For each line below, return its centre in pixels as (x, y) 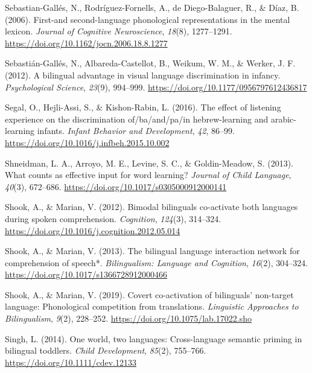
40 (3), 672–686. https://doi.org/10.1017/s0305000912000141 (116, 186)
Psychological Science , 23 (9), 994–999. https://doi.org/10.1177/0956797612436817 (156, 87)
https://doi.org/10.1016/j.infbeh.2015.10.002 (87, 142)
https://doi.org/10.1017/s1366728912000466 (86, 274)
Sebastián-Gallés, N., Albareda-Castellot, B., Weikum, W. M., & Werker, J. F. (150, 63)
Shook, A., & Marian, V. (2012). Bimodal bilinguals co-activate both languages (151, 207)
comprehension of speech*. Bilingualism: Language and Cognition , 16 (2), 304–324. (157, 262)
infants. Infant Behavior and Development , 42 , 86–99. (136, 131)
